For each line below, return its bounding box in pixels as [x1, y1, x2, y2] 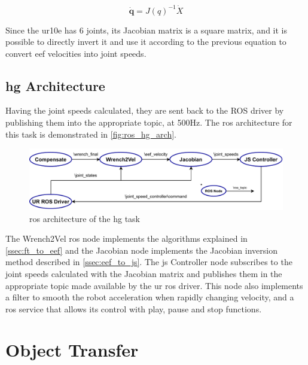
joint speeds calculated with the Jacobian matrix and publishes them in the [5, 267, 282, 279]
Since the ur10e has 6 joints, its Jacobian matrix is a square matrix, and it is [5, 23, 287, 36]
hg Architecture [5, 76, 105, 95]
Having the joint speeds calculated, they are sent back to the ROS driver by [5, 104, 284, 117]
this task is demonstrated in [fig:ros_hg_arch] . [5, 127, 176, 140]
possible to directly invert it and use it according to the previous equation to [5, 35, 286, 48]
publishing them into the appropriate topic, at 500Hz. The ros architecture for [5, 116, 292, 129]
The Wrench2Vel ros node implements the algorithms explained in [5, 232, 248, 245]
